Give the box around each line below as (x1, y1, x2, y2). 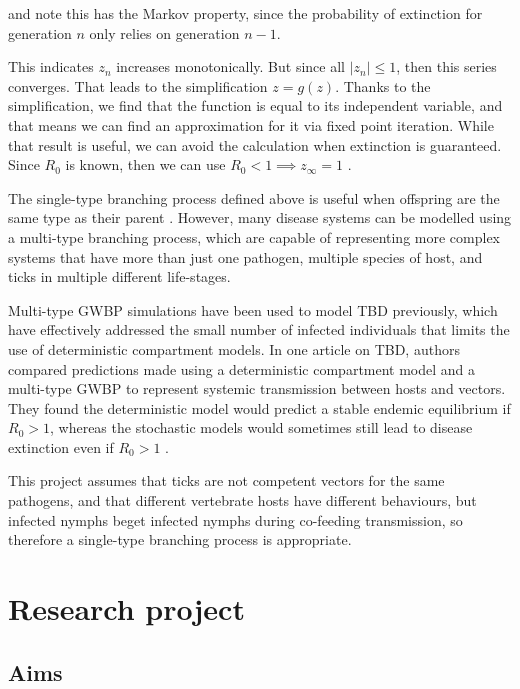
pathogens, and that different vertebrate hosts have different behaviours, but (8, 490, 477, 511)
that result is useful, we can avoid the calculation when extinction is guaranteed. (8, 134, 502, 155)
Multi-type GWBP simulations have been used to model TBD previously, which (8, 299, 498, 320)
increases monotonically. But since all (116, 56, 345, 77)
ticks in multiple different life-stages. (8, 266, 231, 287)
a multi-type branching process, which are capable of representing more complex (8, 226, 500, 247)
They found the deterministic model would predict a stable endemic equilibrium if (8, 397, 511, 418)
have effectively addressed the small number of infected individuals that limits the (8, 319, 510, 340)
